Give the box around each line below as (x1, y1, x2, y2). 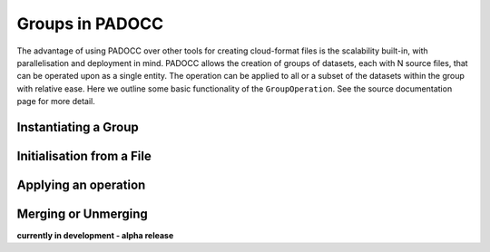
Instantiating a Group (16, 119, 140, 135)
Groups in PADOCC (16, 14, 163, 34)
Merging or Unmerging (16, 206, 149, 221)
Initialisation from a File (16, 148, 152, 163)
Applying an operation (16, 177, 146, 192)
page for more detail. (16, 96, 95, 107)
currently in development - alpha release (16, 230, 174, 241)
